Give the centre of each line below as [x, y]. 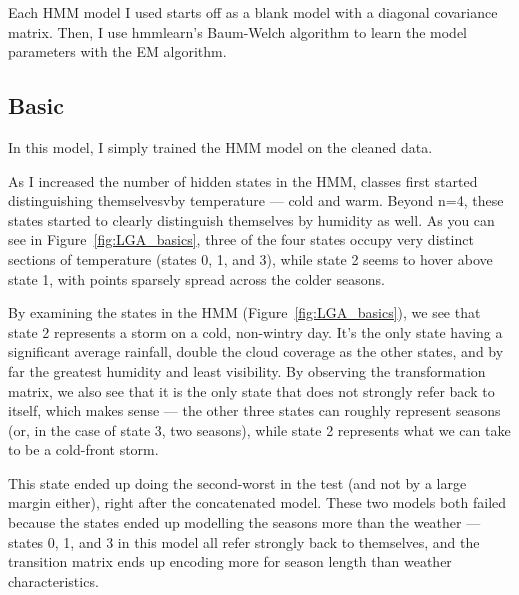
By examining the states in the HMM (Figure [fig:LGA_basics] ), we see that [244, 312]
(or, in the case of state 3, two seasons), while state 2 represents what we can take [259, 429]
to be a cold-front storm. [83, 449]
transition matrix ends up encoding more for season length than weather [230, 561]
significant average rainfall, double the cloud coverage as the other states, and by [256, 351]
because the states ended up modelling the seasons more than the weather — [244, 522]
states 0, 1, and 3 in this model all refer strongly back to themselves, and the [244, 541]
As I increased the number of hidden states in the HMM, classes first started [243, 180]
